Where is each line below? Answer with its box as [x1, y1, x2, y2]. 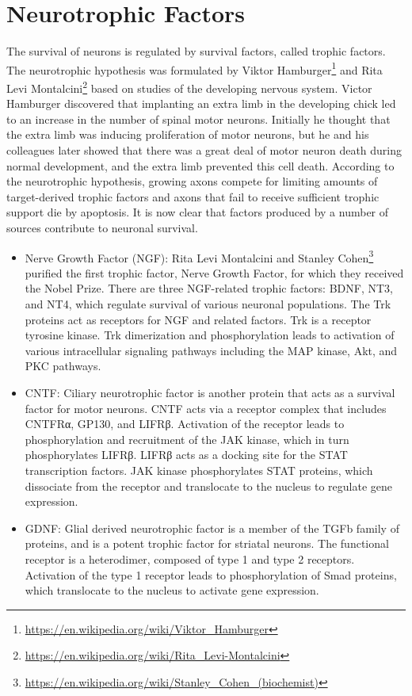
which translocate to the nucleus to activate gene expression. [25, 582, 319, 598]
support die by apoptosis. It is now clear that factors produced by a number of [6, 204, 389, 220]
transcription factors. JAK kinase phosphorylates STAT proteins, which [25, 461, 373, 478]
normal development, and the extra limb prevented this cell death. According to [6, 157, 395, 174]
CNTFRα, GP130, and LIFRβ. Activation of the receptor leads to [25, 415, 345, 432]
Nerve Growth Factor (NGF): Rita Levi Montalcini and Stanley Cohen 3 [25, 247, 374, 266]
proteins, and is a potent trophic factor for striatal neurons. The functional [25, 535, 389, 552]
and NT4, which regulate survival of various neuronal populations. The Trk [25, 296, 391, 312]
